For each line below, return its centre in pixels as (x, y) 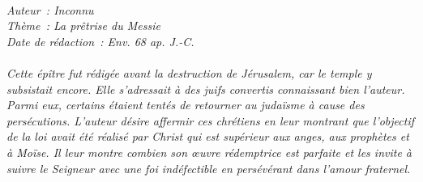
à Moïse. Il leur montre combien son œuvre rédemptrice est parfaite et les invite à (209, 152)
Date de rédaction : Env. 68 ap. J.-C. (100, 41)
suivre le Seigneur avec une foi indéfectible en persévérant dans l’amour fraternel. (209, 168)
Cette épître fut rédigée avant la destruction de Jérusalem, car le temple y (189, 72)
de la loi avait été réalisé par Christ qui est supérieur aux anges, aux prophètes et (208, 136)
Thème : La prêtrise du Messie (83, 25)
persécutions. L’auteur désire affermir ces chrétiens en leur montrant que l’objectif (210, 120)
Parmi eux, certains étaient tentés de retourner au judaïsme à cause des (186, 105)
